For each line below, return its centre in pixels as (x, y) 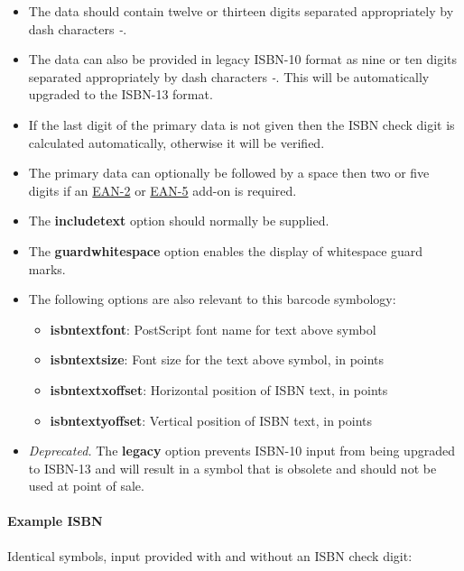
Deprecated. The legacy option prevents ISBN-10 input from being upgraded (241, 451)
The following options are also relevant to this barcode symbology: (212, 299)
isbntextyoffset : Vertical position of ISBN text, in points (211, 420)
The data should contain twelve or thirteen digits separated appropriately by (241, 11)
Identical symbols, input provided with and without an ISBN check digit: (210, 555)
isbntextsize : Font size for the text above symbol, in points (217, 359)
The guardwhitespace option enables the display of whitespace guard (226, 250)
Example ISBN (55, 521)
